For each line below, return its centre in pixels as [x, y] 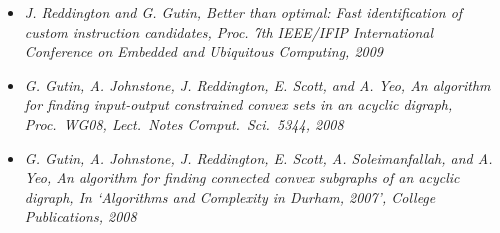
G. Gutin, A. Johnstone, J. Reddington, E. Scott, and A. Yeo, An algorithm [257, 84]
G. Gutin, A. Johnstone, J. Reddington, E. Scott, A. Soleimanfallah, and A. [258, 157]
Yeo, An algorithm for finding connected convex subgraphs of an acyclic [242, 177]
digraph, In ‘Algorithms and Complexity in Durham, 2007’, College [230, 196]
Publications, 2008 [80, 216]
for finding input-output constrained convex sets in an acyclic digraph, [238, 104]
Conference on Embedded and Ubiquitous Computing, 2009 [204, 51]
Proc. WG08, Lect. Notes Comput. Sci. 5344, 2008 [184, 123]
